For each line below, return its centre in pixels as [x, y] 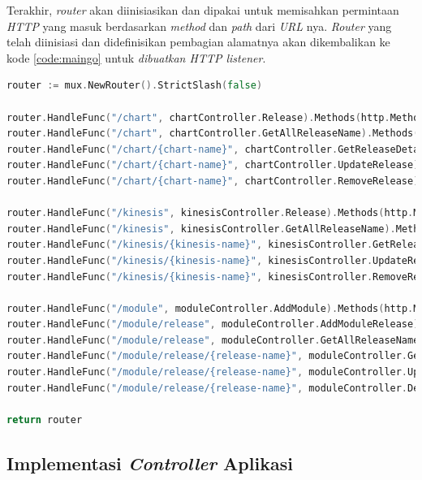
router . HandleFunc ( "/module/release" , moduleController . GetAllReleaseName [213, 340]
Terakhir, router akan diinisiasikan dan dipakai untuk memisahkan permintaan [203, 10]
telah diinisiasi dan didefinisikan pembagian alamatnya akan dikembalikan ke [198, 42]
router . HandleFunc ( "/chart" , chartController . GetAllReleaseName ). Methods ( [213, 134]
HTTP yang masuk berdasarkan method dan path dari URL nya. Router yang [199, 26]
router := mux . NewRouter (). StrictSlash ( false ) [135, 86]
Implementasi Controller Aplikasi [150, 463]
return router [45, 419]
